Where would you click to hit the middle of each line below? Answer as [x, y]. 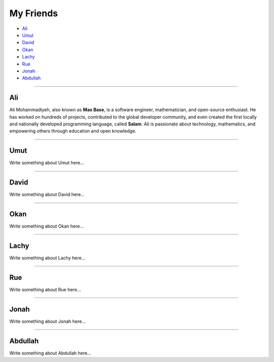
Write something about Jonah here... [48, 321]
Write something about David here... [47, 194]
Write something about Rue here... [45, 289]
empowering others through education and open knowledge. [73, 131]
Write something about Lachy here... [47, 258]
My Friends [34, 13]
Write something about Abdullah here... [50, 353]
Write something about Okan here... [46, 226]
